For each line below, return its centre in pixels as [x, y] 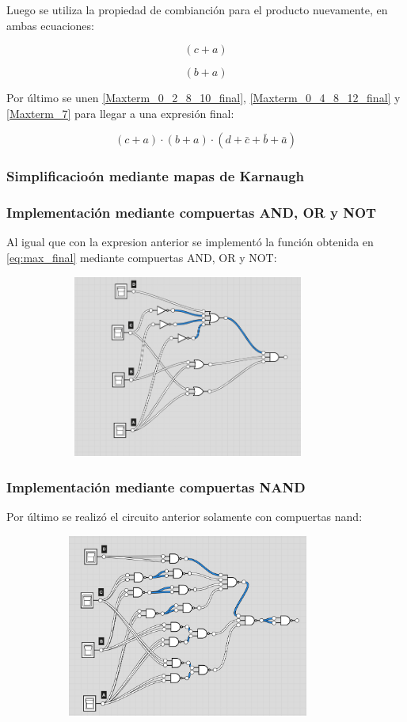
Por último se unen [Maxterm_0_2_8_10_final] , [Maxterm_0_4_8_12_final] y [203, 98]
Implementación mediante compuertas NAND [156, 486]
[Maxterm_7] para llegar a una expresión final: [120, 113]
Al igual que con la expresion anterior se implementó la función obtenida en [190, 242]
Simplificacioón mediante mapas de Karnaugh [156, 176]
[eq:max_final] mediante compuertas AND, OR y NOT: [142, 258]
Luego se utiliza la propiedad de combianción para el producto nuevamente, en [197, 9]
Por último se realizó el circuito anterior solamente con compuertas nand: [184, 517]
